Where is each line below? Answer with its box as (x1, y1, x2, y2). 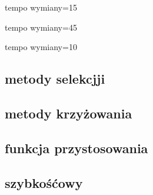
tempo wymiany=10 (5, 41, 77, 53)
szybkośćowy (5, 173, 83, 191)
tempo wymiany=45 (5, 21, 77, 33)
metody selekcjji (5, 70, 105, 88)
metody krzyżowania (5, 104, 132, 122)
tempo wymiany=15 (5, 1, 77, 13)
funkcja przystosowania (5, 138, 148, 157)
